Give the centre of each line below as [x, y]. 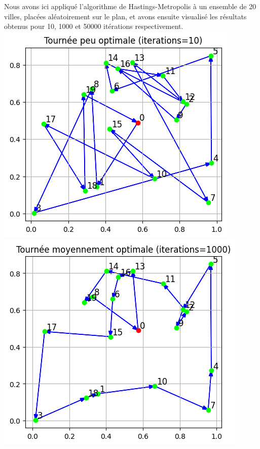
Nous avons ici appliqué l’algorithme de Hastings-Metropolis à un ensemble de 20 [130, 6]
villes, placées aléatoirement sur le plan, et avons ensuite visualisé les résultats [125, 16]
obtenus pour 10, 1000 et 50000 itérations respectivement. [94, 26]
